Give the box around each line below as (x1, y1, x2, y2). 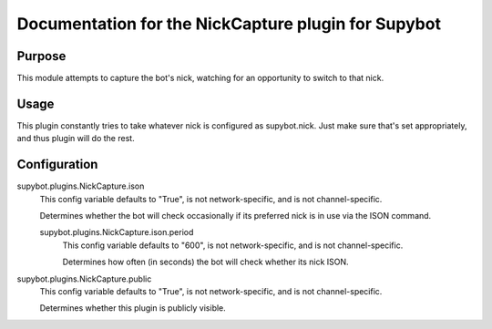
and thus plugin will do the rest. (16, 133, 136, 144)
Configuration (16, 157, 98, 172)
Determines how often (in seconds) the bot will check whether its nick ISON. (62, 256, 350, 268)
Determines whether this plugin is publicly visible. (39, 303, 227, 314)
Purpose (16, 48, 67, 64)
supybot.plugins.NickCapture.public (16, 273, 152, 284)
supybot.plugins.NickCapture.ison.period (39, 227, 194, 238)
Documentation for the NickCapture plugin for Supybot (16, 14, 442, 34)
